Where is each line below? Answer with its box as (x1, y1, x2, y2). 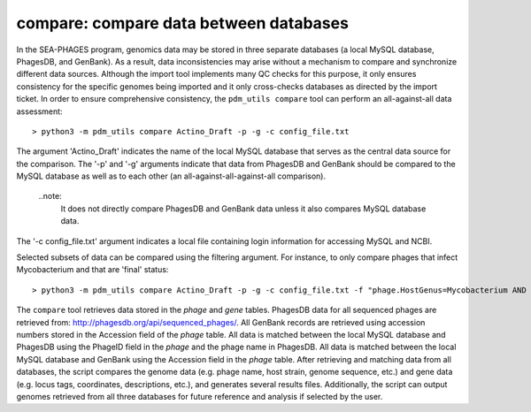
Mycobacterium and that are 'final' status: (16, 264, 169, 275)
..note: (38, 191, 62, 202)
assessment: (16, 106, 63, 117)
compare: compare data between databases (16, 13, 350, 33)
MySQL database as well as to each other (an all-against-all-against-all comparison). (16, 171, 327, 181)
